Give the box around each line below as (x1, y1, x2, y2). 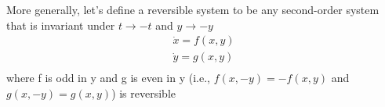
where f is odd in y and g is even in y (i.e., (6, 70, 210, 86)
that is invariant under (6, 16, 115, 33)
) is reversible (111, 84, 176, 101)
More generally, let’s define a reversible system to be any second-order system (6, 2, 380, 17)
